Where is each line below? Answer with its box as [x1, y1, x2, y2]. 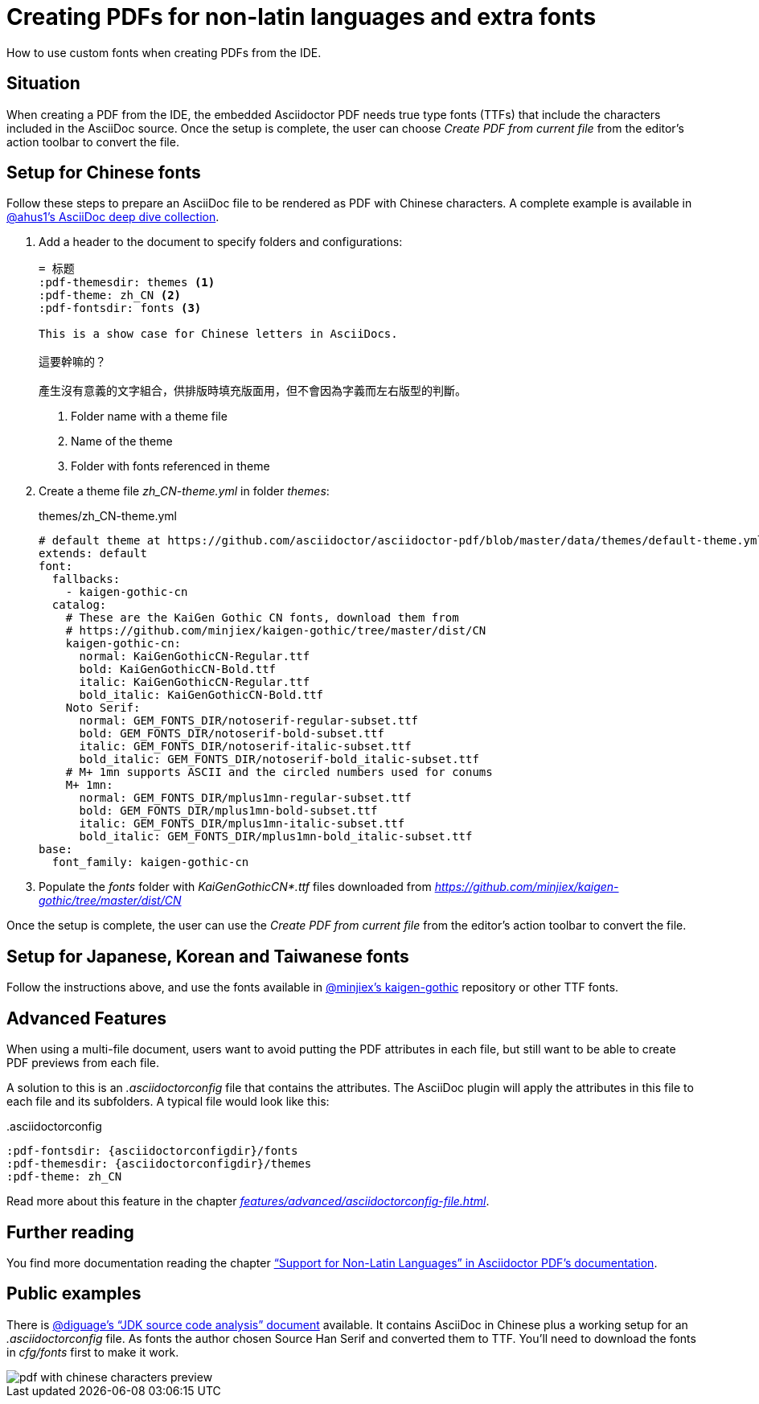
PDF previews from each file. [6, 1056, 160, 1070]
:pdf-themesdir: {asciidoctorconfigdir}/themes [6, 1157, 312, 1171]
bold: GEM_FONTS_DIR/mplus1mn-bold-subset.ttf [79, 804, 378, 818]
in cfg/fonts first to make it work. [6, 1344, 179, 1359]
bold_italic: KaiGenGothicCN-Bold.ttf [79, 688, 324, 702]
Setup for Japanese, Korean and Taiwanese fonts [6, 946, 409, 967]
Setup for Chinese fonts [6, 162, 201, 183]
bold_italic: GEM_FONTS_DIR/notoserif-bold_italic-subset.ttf [79, 753, 479, 766]
